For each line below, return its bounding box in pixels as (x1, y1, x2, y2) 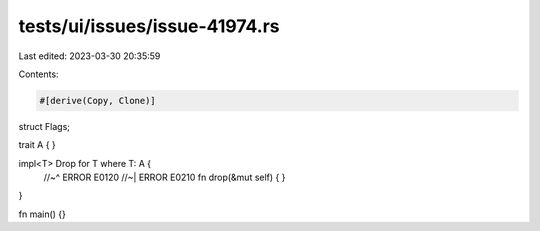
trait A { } (18, 139, 57, 151)
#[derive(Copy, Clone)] (39, 95, 157, 106)
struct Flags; (18, 120, 70, 132)
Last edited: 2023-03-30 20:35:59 (18, 50, 161, 62)
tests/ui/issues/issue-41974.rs (18, 15, 280, 37)
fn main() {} (18, 208, 67, 220)
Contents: (18, 68, 59, 80)
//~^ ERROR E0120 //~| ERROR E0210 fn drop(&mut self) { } (43, 171, 286, 184)
